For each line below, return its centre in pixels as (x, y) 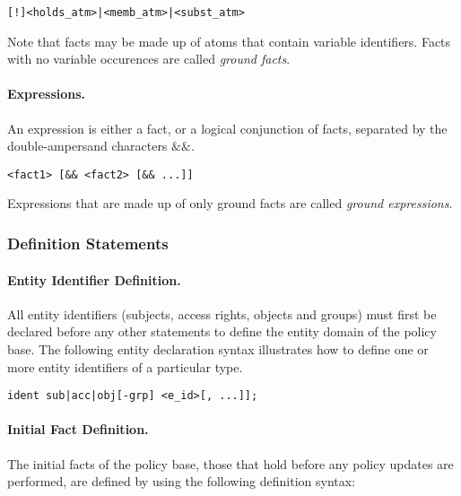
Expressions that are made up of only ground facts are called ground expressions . (230, 203)
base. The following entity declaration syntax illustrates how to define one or (218, 348)
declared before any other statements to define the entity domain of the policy (222, 331)
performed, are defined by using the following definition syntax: (182, 481)
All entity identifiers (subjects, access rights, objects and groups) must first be (222, 313)
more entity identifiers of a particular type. (125, 366)
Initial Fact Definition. (78, 429)
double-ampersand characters (87, 146)
